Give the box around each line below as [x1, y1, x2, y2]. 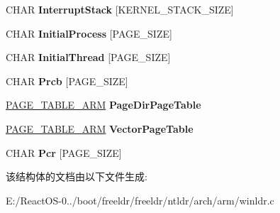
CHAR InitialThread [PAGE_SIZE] [6, 50, 171, 65]
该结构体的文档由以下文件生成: [6, 169, 147, 184]
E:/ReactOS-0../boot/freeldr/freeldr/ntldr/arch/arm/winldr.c [6, 192, 274, 207]
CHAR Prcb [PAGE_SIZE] [6, 73, 128, 88]
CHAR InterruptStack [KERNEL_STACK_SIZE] [6, 2, 234, 16]
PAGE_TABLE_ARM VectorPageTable [6, 121, 194, 136]
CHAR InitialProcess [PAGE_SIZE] [6, 26, 172, 40]
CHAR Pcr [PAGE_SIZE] [6, 145, 122, 160]
